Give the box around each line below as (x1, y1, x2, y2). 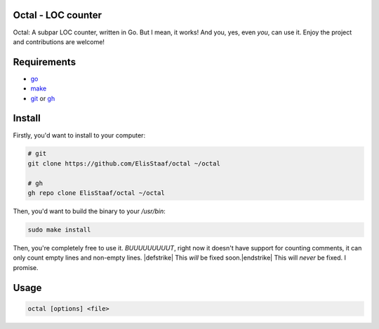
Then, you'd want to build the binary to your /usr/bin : (13, 207, 166, 215)
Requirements (13, 56, 77, 68)
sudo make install (27, 226, 91, 234)
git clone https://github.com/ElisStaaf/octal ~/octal (27, 159, 220, 168)
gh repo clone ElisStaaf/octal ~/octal (27, 189, 165, 197)
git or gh (30, 94, 55, 102)
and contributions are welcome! (13, 37, 105, 46)
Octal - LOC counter (13, 9, 102, 21)
